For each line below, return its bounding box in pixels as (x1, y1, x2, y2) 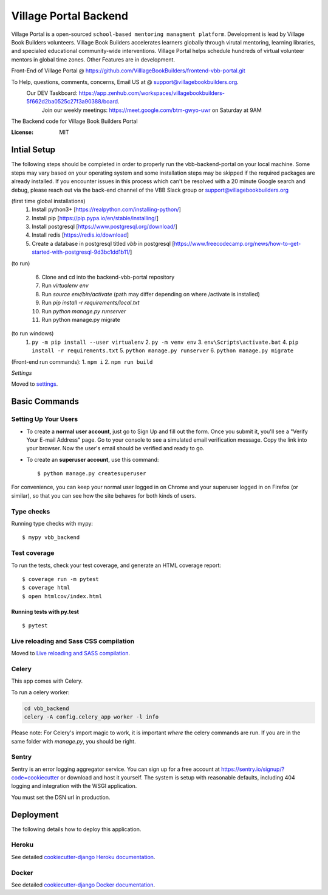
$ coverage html (22, 584, 70, 591)
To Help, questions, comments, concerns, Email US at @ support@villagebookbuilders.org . (11, 78, 239, 85)
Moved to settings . (11, 380, 58, 388)
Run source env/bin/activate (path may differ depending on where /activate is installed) (41, 290, 261, 298)
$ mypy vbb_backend (22, 534, 80, 541)
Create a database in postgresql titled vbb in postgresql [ (32, 240, 174, 247)
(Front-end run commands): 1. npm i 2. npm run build (11, 358, 153, 365)
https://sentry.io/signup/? (220, 765, 285, 773)
